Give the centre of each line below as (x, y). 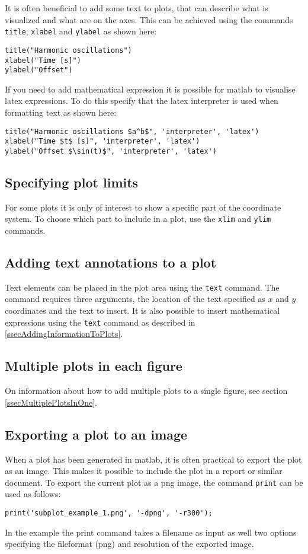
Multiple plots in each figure (94, 366)
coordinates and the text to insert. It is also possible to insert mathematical (142, 311)
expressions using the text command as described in (100, 322)
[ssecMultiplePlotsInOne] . (51, 402)
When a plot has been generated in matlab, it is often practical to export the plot (153, 459)
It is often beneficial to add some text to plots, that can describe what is (137, 8)
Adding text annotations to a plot (111, 262)
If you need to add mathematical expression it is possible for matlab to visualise (150, 89)
